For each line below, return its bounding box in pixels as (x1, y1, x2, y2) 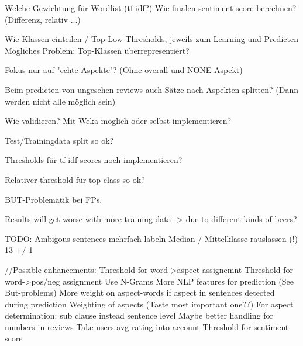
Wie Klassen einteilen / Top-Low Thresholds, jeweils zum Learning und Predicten (5, 33, 298, 45)
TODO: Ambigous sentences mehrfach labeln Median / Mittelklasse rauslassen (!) (5, 232, 298, 244)
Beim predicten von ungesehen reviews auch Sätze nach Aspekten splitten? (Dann (5, 83, 299, 95)
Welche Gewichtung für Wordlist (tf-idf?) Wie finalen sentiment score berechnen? (5, 2, 297, 13)
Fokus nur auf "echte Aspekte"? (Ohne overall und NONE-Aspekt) (5, 64, 243, 76)
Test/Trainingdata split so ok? (5, 134, 114, 146)
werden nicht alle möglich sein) (5, 95, 116, 107)
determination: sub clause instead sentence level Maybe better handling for (5, 309, 273, 321)
